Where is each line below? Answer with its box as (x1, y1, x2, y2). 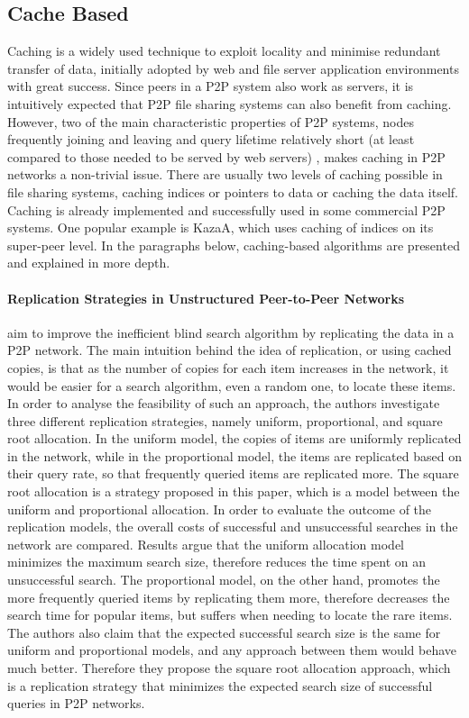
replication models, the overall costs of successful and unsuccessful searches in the (7, 517, 458, 536)
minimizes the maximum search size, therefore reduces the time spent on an (7, 552, 427, 571)
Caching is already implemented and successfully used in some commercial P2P (7, 200, 446, 219)
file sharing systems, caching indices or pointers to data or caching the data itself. (7, 182, 459, 201)
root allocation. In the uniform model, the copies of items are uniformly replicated (7, 429, 462, 448)
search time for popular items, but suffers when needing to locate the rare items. (7, 605, 453, 624)
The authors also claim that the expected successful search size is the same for (7, 623, 441, 641)
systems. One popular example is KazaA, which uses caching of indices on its (7, 218, 434, 237)
